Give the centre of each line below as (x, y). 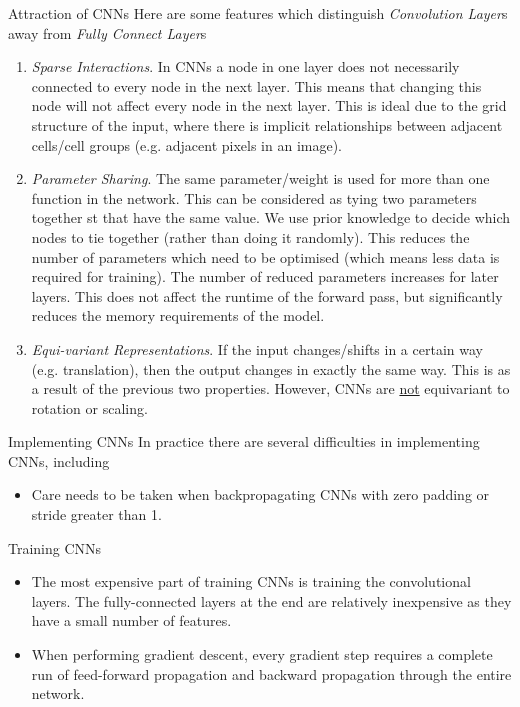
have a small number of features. (131, 620)
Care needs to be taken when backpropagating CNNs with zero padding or (260, 494)
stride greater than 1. (96, 514)
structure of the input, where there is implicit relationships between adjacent (267, 124)
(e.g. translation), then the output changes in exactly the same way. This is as (271, 368)
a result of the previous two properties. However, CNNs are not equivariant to (270, 388)
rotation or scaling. (89, 407)
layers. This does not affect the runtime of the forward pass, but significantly (267, 295)
